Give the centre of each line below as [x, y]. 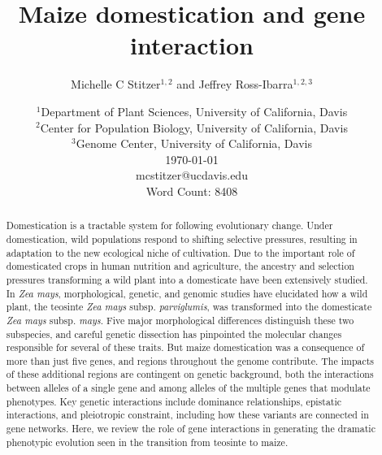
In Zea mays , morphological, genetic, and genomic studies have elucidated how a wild [187, 293]
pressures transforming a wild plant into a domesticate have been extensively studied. [187, 279]
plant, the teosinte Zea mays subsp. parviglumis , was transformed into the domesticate [189, 307]
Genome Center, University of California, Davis [194, 143]
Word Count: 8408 [192, 191]
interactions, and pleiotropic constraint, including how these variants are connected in [187, 415]
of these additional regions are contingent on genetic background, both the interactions [190, 374]
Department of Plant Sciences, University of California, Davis [194, 111]
